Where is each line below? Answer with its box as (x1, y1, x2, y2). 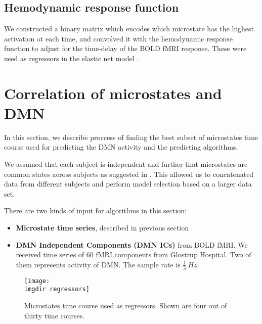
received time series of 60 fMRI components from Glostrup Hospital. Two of (16, 249, 251, 260)
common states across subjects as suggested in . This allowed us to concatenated (4, 168, 254, 179)
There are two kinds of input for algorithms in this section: (4, 205, 187, 216)
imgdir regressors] (24, 286, 90, 293)
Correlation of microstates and (4, 82, 222, 103)
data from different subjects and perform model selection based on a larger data (4, 178, 252, 189)
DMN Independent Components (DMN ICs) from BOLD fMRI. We (16, 239, 248, 250)
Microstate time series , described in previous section (16, 222, 189, 233)
